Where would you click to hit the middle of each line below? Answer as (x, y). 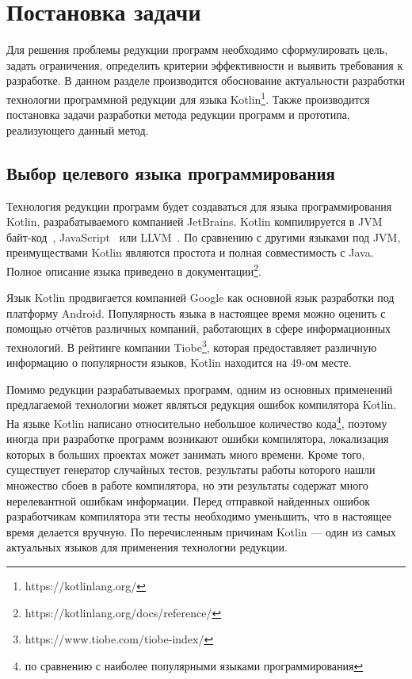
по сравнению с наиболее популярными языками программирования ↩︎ (194, 665)
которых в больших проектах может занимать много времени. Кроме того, (186, 454)
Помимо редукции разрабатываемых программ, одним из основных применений (200, 389)
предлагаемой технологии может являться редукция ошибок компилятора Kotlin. (202, 404)
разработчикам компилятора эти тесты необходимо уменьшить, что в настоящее (199, 516)
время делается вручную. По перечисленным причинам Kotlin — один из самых (201, 531)
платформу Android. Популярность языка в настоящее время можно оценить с (196, 313)
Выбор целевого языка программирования (171, 172)
